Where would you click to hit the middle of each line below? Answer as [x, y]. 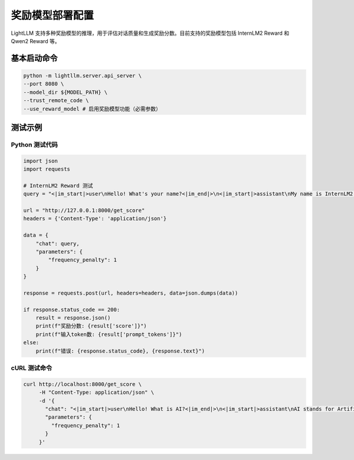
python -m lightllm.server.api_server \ [82, 76]
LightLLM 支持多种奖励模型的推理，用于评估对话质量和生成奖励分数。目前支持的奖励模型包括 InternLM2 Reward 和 [150, 33]
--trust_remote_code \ [56, 101]
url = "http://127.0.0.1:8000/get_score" [84, 211]
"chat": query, [58, 243]
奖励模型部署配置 [53, 15]
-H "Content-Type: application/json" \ [96, 392]
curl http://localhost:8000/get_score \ [82, 384]
